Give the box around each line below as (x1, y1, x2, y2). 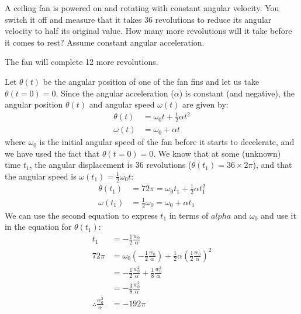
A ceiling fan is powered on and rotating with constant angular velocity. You (5, 2, 279, 13)
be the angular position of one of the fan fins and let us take (43, 75, 260, 87)
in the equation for (5, 220, 72, 233)
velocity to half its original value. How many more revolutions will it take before (5, 25, 292, 37)
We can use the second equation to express (5, 209, 158, 221)
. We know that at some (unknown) (153, 147, 281, 159)
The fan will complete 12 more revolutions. (5, 56, 158, 68)
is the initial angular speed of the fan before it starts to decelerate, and (39, 136, 295, 148)
